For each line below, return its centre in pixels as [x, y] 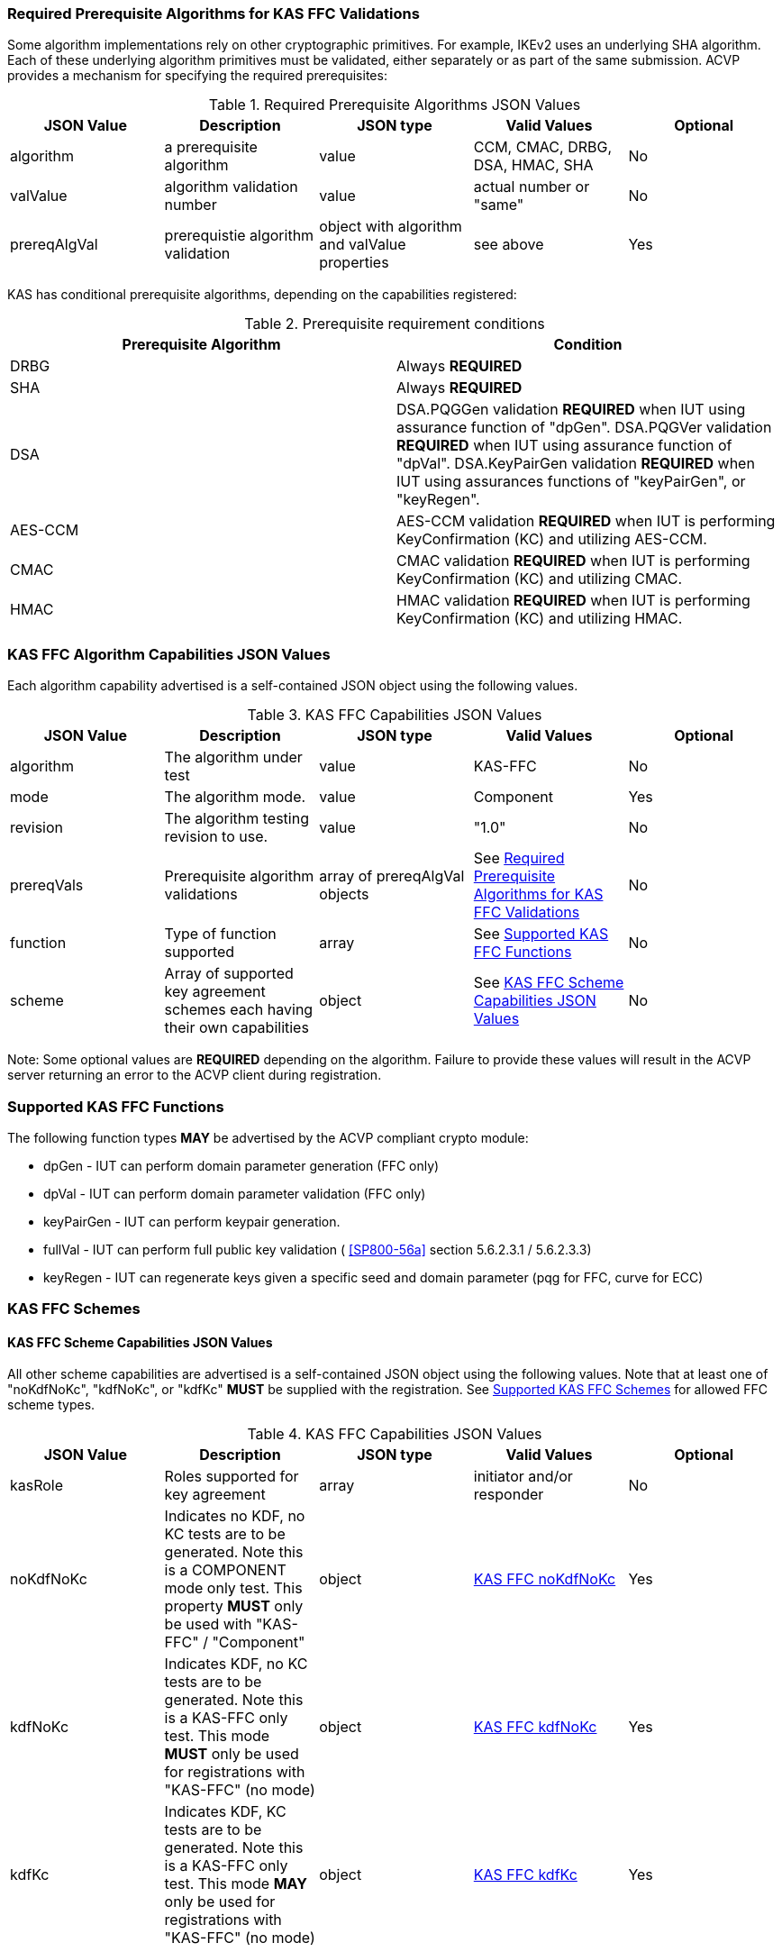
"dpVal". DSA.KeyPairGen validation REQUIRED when [576, 464]
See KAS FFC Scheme [549, 983]
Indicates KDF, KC [225, 1812]
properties [354, 263]
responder [509, 1495]
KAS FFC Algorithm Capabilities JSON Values [169, 654]
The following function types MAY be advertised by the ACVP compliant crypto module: [268, 1137]
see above [509, 245]
